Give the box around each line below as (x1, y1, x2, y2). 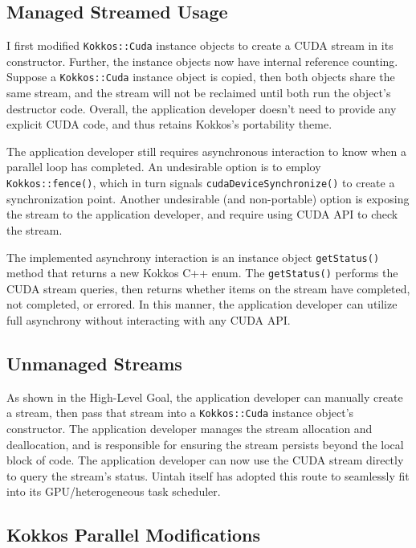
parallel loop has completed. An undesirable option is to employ (6, 158, 321, 175)
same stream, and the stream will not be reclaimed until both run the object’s (6, 84, 391, 101)
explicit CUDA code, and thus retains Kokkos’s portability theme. (6, 116, 332, 133)
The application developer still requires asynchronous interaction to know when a (6, 142, 406, 159)
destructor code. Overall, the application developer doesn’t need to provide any (6, 100, 397, 117)
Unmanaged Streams (6, 351, 182, 375)
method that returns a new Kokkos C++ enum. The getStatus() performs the (6, 264, 398, 281)
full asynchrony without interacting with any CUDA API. (6, 312, 291, 329)
